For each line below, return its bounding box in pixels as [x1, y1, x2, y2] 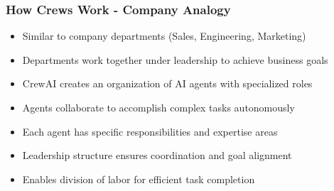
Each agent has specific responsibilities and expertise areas [22, 124, 278, 138]
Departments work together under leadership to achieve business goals [22, 52, 328, 67]
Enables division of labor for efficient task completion [22, 171, 255, 186]
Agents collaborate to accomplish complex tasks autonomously [22, 100, 295, 114]
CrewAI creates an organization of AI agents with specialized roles [22, 76, 313, 91]
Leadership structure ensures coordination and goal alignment [22, 148, 292, 163]
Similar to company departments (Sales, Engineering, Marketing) [22, 28, 306, 43]
